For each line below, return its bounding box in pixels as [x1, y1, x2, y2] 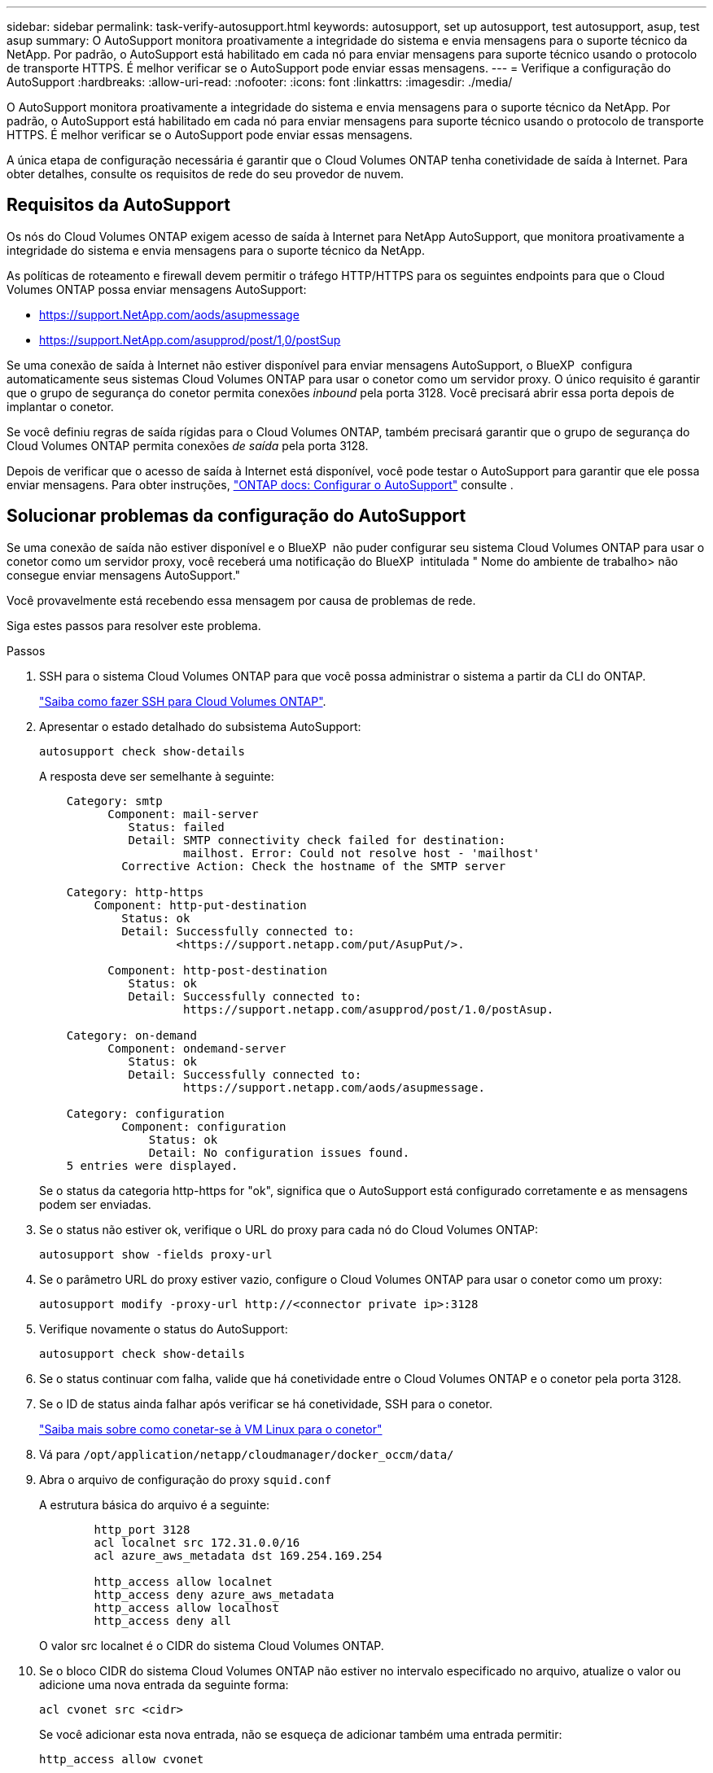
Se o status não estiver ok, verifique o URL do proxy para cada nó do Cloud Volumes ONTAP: [39, 1222, 539, 1237]
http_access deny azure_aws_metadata [94, 1587, 335, 1601]
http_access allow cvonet [39, 1752, 204, 1766]
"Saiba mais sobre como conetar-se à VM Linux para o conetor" [39, 1421, 383, 1436]
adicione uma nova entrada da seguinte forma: [39, 1677, 289, 1692]
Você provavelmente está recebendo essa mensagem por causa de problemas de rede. [7, 593, 476, 607]
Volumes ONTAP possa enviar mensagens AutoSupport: [7, 282, 307, 296]
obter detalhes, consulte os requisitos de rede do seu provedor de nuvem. [7, 167, 404, 181]
